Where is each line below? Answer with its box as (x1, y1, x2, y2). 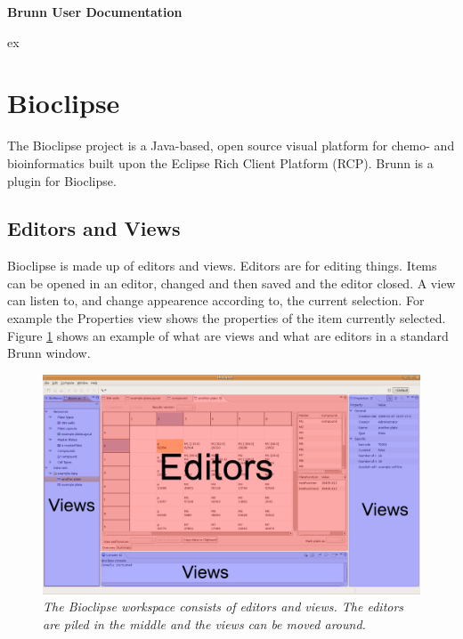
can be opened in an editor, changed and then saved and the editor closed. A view (7, 273, 456, 292)
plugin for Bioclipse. (7, 171, 117, 190)
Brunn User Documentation (7, 3, 183, 20)
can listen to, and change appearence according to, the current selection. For (7, 291, 425, 310)
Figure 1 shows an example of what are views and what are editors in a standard (7, 326, 449, 344)
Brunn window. (7, 344, 91, 362)
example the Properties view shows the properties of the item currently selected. (7, 309, 446, 328)
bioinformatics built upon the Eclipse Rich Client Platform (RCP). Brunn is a (7, 153, 434, 172)
